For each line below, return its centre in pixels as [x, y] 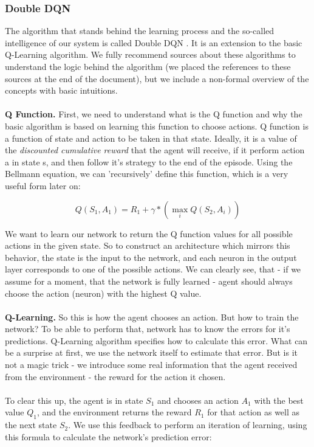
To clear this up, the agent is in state [74, 400]
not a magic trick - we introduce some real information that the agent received [151, 365]
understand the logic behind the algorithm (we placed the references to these [148, 66]
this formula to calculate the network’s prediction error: [108, 436]
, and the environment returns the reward [114, 412]
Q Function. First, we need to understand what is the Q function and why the [154, 114]
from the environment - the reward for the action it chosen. [115, 376]
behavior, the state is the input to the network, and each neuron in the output [151, 257]
